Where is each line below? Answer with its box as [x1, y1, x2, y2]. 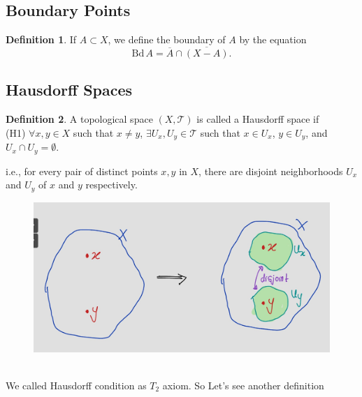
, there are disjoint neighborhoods [198, 163, 343, 178]
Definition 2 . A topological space [6, 112, 153, 126]
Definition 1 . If [6, 32, 77, 47]
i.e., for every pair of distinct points [6, 163, 158, 178]
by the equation [239, 32, 307, 47]
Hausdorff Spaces [6, 79, 133, 100]
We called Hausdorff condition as [6, 377, 147, 392]
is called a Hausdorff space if [196, 112, 319, 126]
